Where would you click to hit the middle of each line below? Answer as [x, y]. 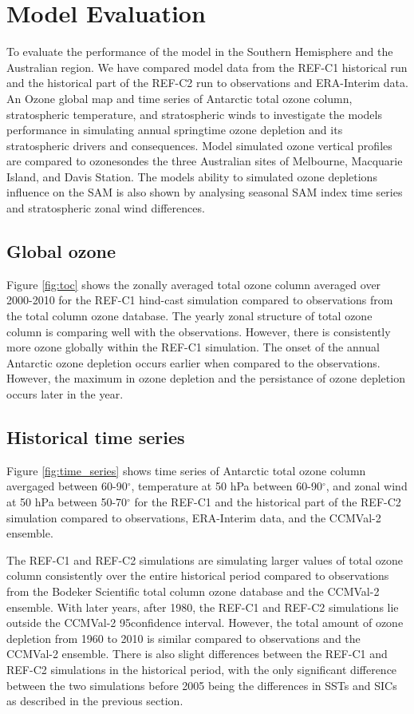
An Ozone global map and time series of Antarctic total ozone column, [179, 98]
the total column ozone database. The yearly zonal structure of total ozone [189, 316]
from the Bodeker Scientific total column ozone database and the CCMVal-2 [193, 591]
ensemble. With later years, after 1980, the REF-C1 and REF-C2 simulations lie [203, 607]
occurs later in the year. [65, 394]
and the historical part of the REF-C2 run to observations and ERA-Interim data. [207, 83]
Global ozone [61, 251]
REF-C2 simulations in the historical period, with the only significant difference [202, 669]
